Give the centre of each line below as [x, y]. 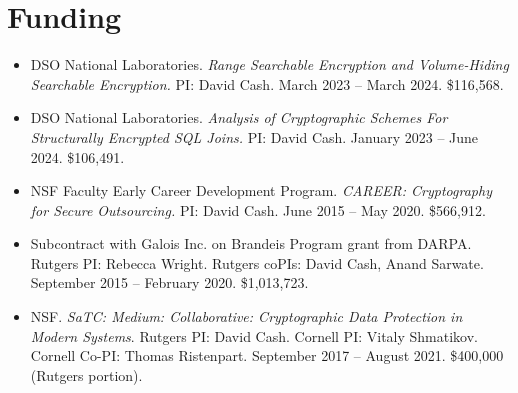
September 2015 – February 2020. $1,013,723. [169, 282]
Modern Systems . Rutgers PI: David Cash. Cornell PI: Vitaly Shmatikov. [254, 335]
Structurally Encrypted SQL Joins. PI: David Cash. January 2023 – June [254, 136]
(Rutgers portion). [86, 374]
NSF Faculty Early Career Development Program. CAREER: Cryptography [261, 190]
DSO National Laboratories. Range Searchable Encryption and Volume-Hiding [269, 64]
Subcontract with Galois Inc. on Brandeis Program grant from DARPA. [251, 243]
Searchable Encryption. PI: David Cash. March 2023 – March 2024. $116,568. [267, 83]
